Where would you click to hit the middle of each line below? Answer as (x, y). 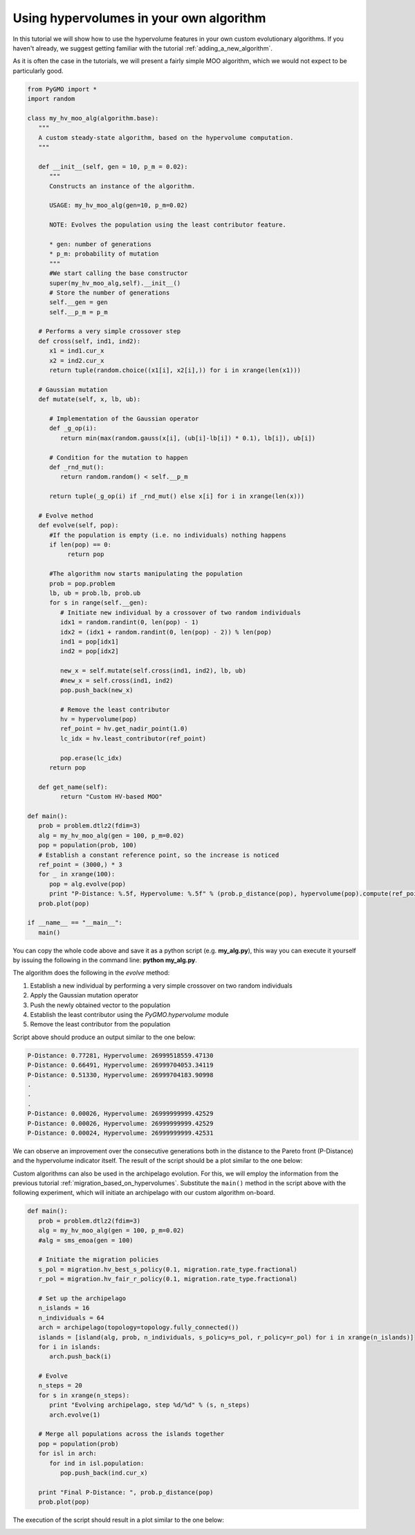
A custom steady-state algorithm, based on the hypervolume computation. (166, 137)
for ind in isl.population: (97, 1463)
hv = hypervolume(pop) (99, 719)
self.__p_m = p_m (79, 312)
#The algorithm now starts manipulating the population (146, 574)
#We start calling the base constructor (119, 273)
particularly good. (38, 71)
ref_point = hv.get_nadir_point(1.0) (124, 729)
